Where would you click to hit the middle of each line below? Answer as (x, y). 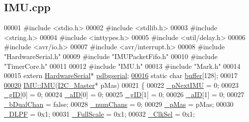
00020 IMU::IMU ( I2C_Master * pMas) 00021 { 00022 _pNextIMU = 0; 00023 (121, 85)
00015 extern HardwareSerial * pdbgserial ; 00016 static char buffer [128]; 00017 (121, 75)
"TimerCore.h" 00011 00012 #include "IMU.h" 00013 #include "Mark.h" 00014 (122, 66)
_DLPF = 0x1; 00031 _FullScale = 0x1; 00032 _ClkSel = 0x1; (99, 113)
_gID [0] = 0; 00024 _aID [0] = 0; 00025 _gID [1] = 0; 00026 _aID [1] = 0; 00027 (124, 94)
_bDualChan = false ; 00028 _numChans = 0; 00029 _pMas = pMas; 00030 (119, 104)
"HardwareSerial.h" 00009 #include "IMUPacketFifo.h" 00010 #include (111, 56)
